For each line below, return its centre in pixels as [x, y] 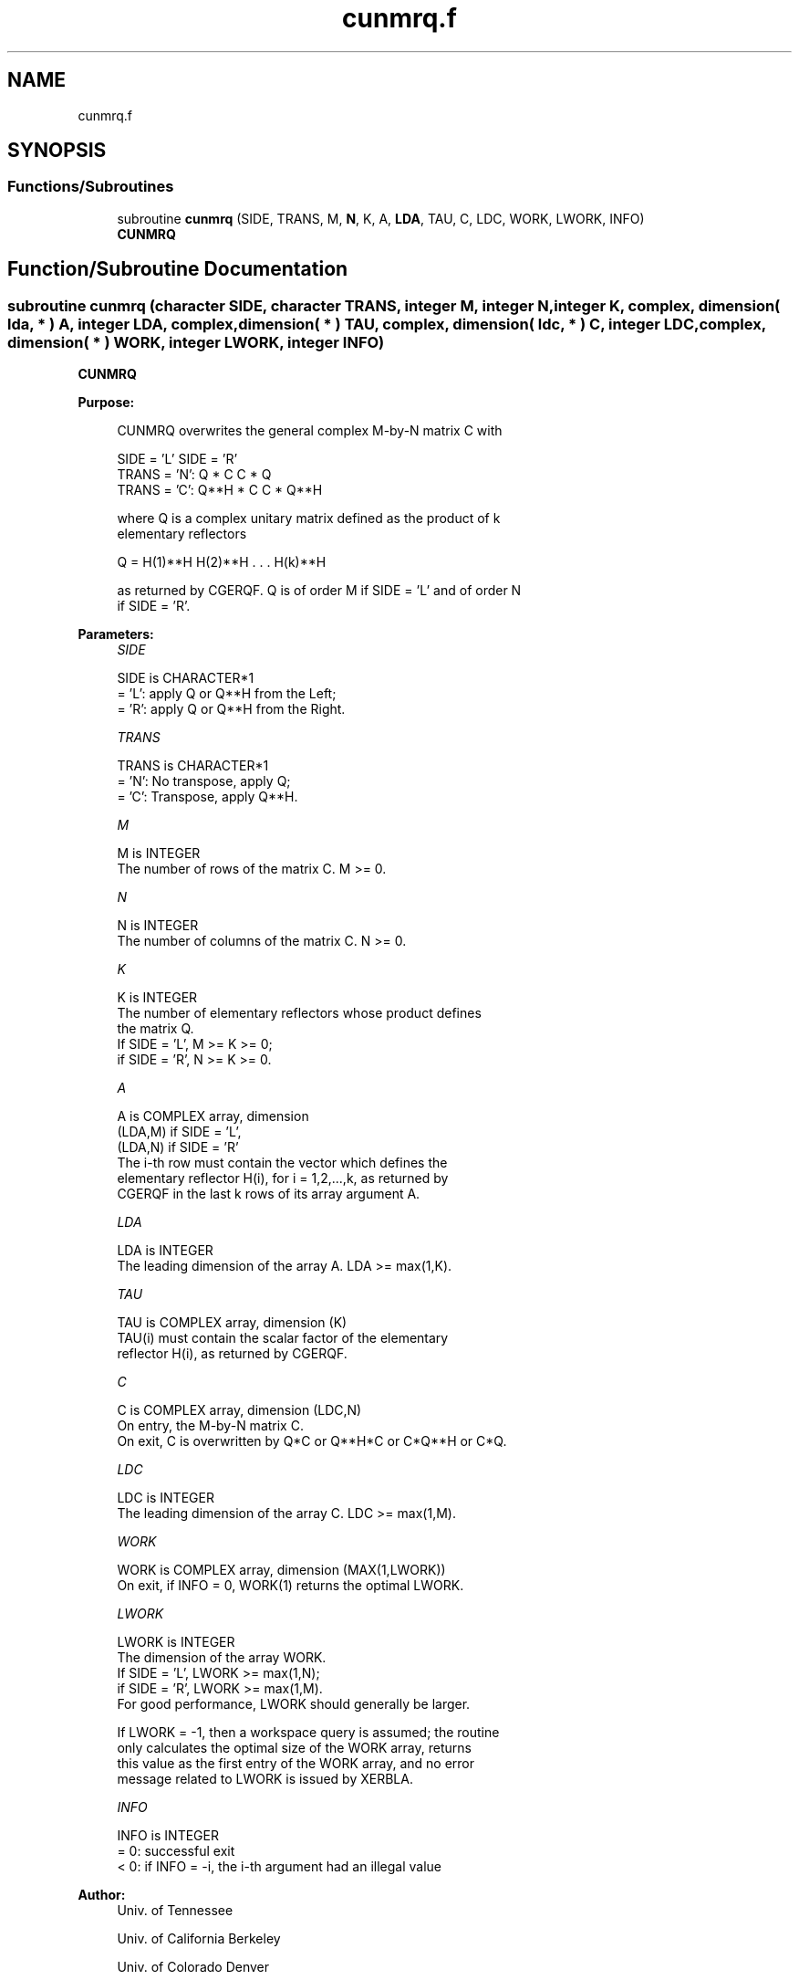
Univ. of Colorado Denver [193, 1967]
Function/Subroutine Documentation [178, 269]
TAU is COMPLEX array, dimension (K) [232, 1323]
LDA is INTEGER [165, 1251]
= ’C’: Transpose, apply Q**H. [208, 797]
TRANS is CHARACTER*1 [193, 766]
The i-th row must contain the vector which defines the [282, 1163]
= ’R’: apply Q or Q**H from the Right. [231, 709]
